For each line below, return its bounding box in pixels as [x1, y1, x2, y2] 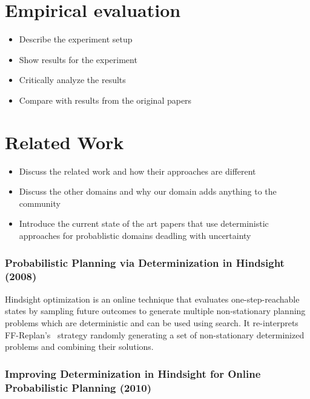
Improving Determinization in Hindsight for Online [5, 366, 261, 381]
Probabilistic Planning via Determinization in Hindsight [5, 255, 285, 270]
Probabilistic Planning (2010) [5, 380, 152, 395]
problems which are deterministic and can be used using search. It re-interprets [5, 316, 298, 329]
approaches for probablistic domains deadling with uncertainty [19, 229, 251, 241]
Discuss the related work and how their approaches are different [19, 164, 256, 177]
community [19, 196, 61, 209]
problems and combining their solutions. [5, 340, 154, 353]
